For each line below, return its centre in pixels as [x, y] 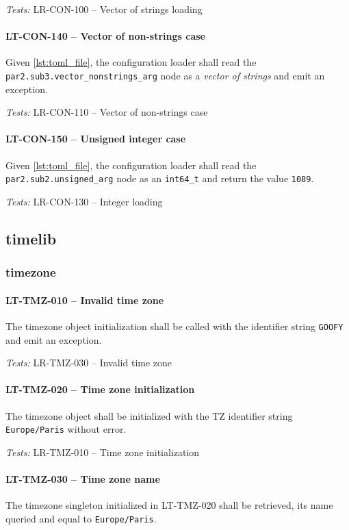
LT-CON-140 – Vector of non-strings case [105, 36]
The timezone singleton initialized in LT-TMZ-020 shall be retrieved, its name [169, 505]
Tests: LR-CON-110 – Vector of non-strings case [107, 112]
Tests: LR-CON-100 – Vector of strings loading [104, 9]
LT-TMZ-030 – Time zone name [83, 478]
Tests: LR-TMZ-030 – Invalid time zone [89, 363]
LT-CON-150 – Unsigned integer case [96, 139]
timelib [31, 238]
